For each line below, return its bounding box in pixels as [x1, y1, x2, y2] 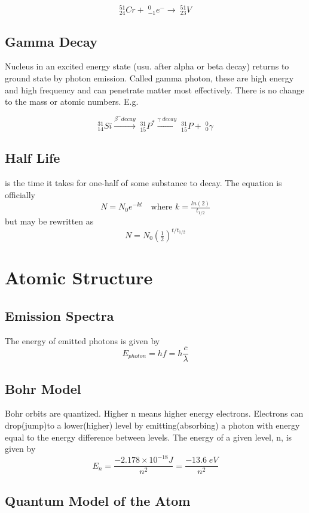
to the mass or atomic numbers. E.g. [5, 95, 139, 108]
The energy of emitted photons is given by [5, 334, 160, 347]
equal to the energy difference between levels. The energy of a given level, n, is [5, 430, 292, 443]
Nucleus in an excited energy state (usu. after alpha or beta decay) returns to [5, 60, 289, 72]
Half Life [5, 148, 60, 167]
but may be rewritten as [5, 214, 94, 227]
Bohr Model [5, 379, 81, 397]
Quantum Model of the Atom [5, 491, 191, 509]
